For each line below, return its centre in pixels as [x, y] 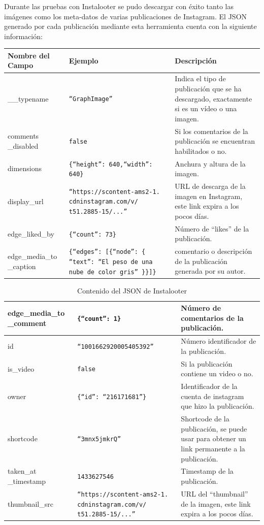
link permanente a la [213, 448]
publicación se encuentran [215, 141]
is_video [21, 368]
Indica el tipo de [200, 78]
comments [23, 136]
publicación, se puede [214, 428]
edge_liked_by [31, 233]
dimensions [25, 168]
